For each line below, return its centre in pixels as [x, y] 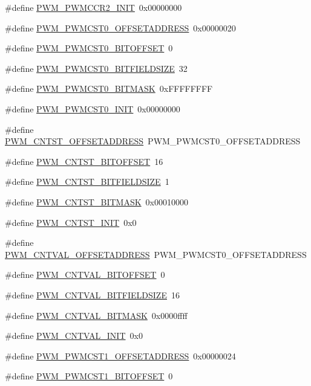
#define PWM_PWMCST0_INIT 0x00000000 [93, 108]
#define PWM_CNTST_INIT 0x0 [71, 222]
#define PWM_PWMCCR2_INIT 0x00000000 [93, 7]
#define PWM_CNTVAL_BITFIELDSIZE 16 [92, 294]
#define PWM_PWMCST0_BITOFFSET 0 [89, 48]
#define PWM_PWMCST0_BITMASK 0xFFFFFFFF [109, 88]
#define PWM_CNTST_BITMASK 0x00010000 [97, 201]
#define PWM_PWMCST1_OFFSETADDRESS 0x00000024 [120, 355]
